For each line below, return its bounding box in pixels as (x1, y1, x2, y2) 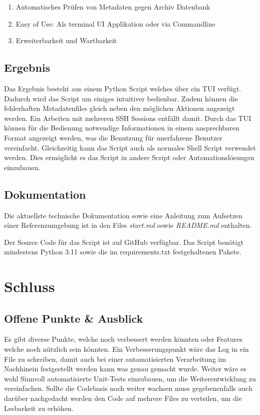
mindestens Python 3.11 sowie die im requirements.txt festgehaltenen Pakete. (4, 246, 241, 257)
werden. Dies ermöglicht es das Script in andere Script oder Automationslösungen (4, 152, 254, 163)
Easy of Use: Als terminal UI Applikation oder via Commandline (16, 18, 215, 29)
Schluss (4, 276, 55, 297)
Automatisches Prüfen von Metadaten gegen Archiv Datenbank (16, 2, 210, 12)
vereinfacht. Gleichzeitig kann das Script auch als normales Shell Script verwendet (4, 142, 256, 153)
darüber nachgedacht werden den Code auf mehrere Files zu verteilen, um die (4, 393, 242, 403)
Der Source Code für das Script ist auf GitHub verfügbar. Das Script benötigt (4, 236, 243, 247)
